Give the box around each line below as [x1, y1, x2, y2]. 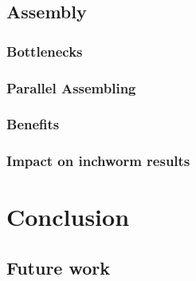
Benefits [6, 114, 60, 134]
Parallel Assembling [6, 77, 136, 97]
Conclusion [6, 200, 130, 233]
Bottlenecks [6, 41, 83, 61]
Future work [6, 255, 111, 279]
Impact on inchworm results [6, 151, 190, 171]
